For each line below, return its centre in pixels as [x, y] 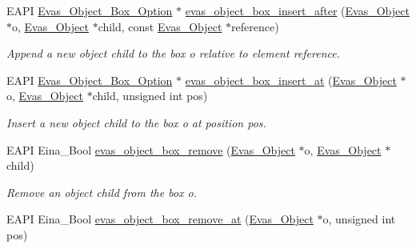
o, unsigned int [359, 219]
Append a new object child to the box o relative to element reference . [173, 53]
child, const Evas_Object [160, 26]
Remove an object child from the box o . [102, 192]
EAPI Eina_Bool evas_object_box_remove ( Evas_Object [151, 149]
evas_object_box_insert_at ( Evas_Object [291, 80]
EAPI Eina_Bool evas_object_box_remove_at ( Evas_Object [160, 219]
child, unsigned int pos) [150, 96]
